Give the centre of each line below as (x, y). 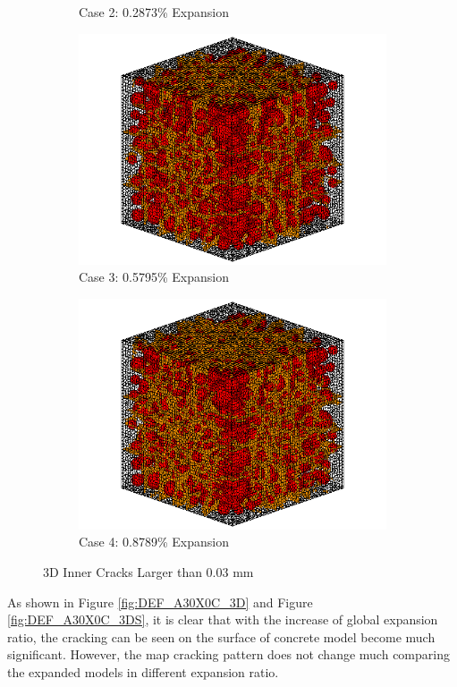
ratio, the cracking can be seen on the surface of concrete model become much (221, 636)
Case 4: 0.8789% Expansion (154, 542)
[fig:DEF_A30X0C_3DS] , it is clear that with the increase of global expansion (223, 619)
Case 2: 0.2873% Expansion (154, 12)
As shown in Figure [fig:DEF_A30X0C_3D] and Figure (160, 602)
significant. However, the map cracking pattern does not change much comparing (228, 654)
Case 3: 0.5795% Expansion (154, 277)
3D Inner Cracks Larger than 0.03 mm (148, 571)
